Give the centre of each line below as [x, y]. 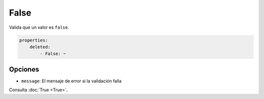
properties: [34, 40]
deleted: [40, 47]
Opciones [24, 69]
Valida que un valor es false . [39, 27]
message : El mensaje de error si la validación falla [71, 81]
